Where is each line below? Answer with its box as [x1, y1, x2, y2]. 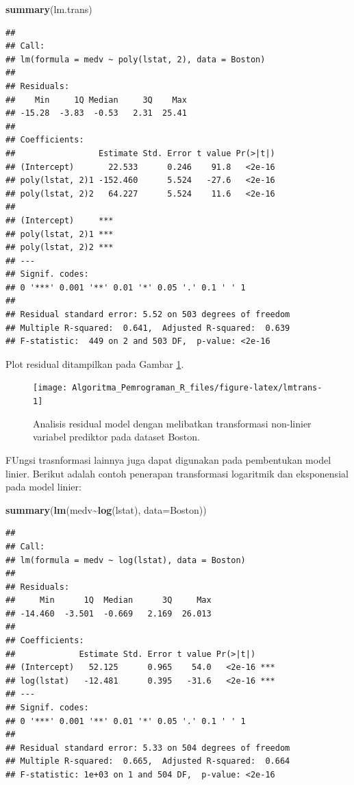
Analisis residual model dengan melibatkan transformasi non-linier [33, 416, 312, 430]
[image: [33, 383, 68, 393]
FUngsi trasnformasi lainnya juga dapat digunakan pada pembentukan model [5, 452, 331, 466]
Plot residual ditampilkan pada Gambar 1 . [5, 356, 184, 371]
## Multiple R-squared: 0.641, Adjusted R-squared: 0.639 [5, 323, 290, 333]
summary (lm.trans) [5, 2, 92, 16]
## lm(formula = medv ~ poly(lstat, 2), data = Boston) [5, 54, 266, 64]
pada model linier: [5, 479, 81, 494]
